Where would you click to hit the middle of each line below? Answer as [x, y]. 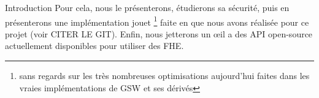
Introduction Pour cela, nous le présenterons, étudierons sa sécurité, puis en [147, 7]
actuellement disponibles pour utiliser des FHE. [94, 46]
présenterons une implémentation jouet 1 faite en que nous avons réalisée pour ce [157, 21]
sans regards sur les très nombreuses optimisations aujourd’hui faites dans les [164, 76]
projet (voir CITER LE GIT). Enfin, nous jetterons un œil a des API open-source [159, 33]
